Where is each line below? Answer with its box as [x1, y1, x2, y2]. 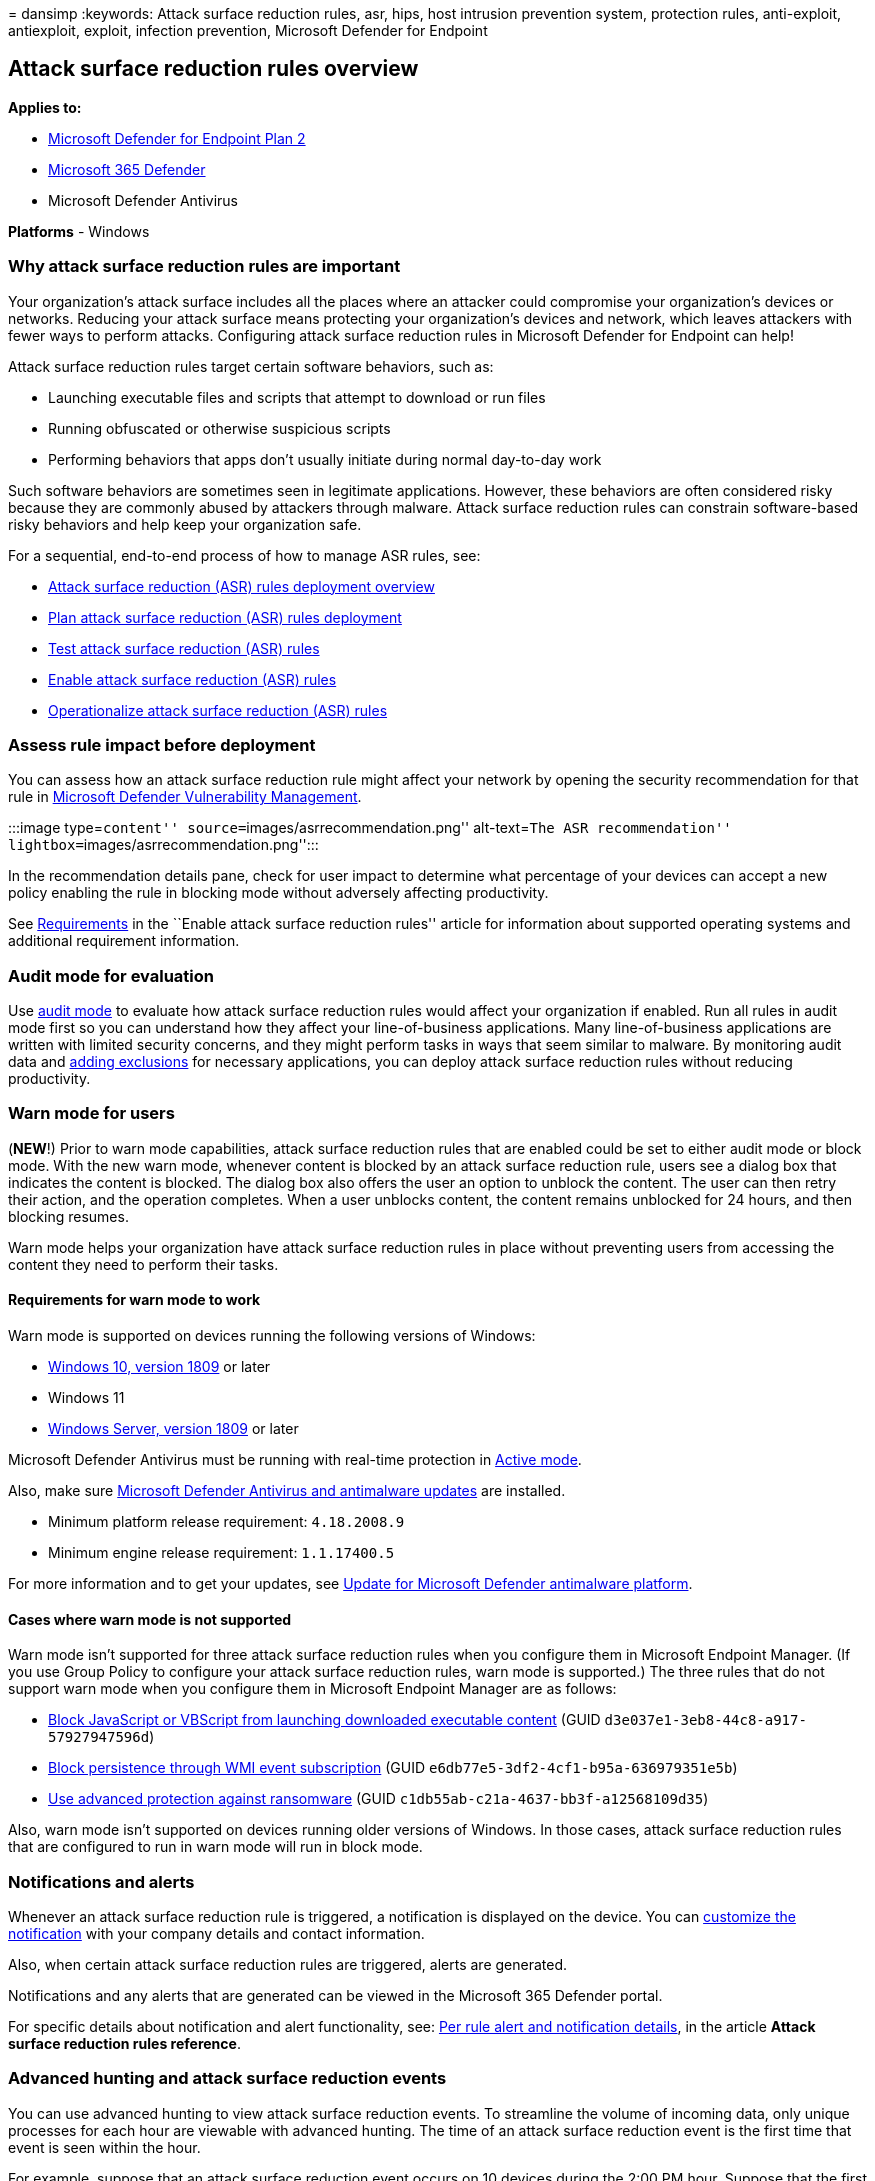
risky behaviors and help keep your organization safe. [8, 515, 362, 533]
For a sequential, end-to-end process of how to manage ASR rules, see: [8, 546, 481, 564]
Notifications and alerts [8, 1871, 195, 1892]
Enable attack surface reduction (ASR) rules [48, 670, 337, 688]
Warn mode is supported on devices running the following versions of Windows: [8, 1327, 536, 1345]
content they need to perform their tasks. [8, 1255, 279, 1273]
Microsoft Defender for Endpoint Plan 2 [48, 129, 306, 147]
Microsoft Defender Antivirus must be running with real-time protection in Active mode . [8, 1451, 582, 1469]
